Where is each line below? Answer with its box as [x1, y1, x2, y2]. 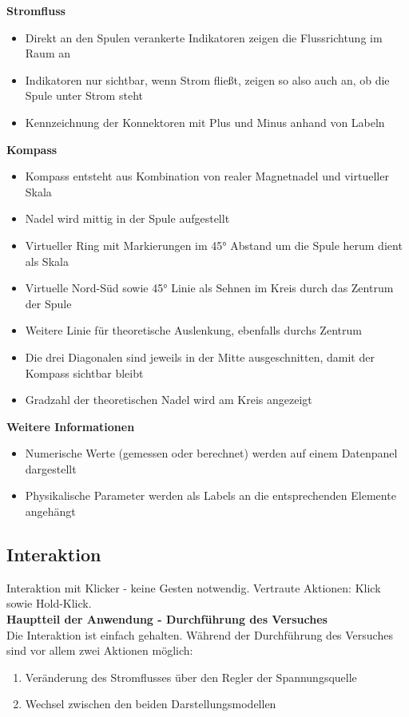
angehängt [25, 503, 76, 520]
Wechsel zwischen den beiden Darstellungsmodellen [25, 695, 276, 712]
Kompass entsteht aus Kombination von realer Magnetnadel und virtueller [25, 168, 389, 184]
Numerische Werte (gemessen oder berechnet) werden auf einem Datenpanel [25, 445, 398, 461]
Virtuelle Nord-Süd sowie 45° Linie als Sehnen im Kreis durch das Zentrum [25, 279, 394, 296]
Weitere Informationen [6, 418, 135, 434]
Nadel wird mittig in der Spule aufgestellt [25, 210, 230, 227]
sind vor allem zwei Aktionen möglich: [6, 642, 193, 659]
